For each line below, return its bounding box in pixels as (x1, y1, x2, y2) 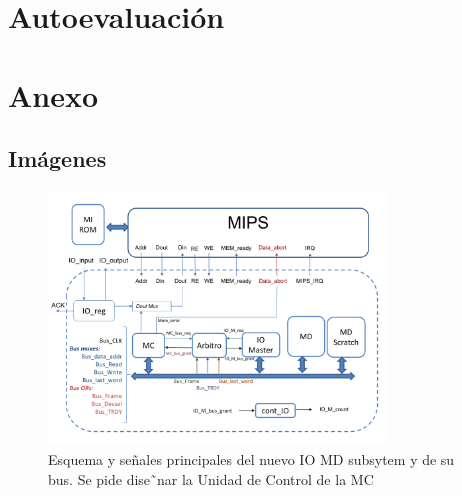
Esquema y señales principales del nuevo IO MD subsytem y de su (48, 448, 455, 469)
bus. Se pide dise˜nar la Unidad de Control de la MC (48, 468, 374, 489)
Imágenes (8, 143, 107, 174)
